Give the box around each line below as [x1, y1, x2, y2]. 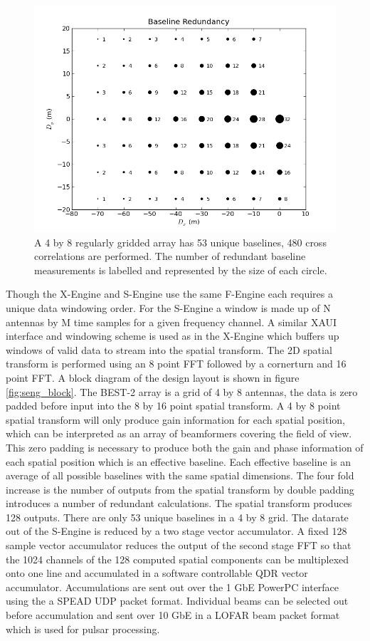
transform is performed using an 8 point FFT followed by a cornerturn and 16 [6, 356, 347, 371]
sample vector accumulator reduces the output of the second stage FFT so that [6, 538, 351, 553]
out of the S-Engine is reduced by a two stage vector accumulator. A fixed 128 [6, 523, 347, 538]
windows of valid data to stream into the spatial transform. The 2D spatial [6, 342, 332, 357]
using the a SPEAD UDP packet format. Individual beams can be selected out [6, 593, 349, 608]
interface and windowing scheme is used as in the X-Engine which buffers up [6, 328, 339, 343]
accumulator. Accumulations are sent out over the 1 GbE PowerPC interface [6, 579, 339, 594]
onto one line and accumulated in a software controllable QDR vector [6, 566, 308, 580]
